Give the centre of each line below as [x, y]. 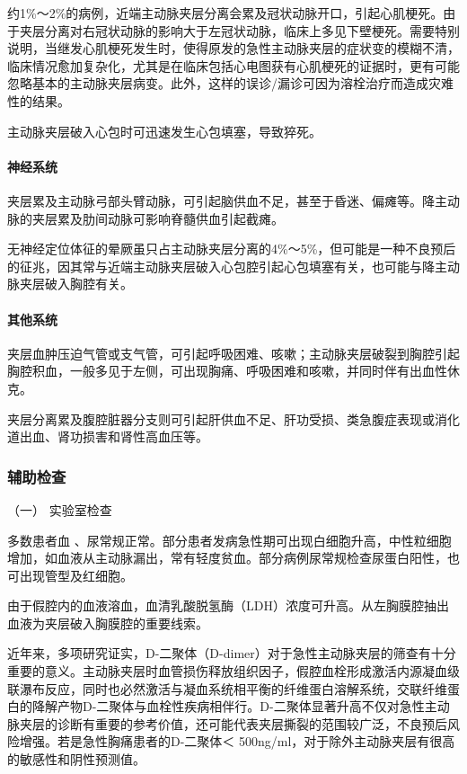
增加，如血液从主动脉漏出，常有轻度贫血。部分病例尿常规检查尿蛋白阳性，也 [233, 558]
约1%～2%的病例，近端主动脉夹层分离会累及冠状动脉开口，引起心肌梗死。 [225, 13]
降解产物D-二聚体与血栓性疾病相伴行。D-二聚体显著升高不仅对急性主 [234, 706]
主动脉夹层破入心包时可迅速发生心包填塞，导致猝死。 [164, 131]
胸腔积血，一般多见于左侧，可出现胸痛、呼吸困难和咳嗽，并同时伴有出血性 [227, 371]
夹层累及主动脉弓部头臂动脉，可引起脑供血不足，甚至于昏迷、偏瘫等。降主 [227, 200]
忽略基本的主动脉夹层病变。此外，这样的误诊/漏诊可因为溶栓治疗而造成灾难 [230, 83]
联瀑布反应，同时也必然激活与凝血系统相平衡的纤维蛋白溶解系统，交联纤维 [227, 688]
